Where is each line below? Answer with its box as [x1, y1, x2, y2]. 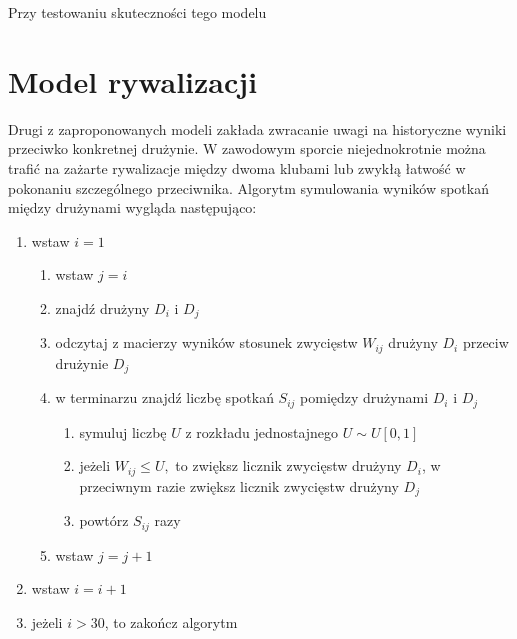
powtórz [79, 510, 129, 531]
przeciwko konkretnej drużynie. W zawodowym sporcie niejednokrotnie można [8, 138, 486, 159]
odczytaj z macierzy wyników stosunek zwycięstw [55, 332, 358, 353]
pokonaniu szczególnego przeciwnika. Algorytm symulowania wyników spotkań [8, 177, 489, 198]
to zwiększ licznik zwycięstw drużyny [175, 455, 402, 476]
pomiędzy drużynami [300, 387, 429, 408]
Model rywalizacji [8, 60, 258, 101]
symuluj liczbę [79, 421, 167, 442]
